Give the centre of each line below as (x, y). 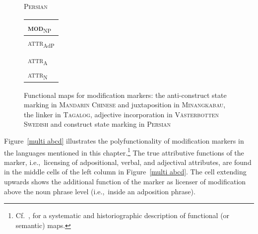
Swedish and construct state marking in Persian (97, 124)
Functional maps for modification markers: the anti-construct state (125, 95)
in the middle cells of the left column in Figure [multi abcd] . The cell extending (125, 172)
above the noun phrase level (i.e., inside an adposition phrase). (100, 191)
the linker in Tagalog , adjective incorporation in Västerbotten (121, 114)
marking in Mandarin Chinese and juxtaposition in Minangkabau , (125, 105)
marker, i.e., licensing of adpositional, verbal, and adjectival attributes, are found (128, 162)
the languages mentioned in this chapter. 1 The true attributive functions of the (124, 152)
